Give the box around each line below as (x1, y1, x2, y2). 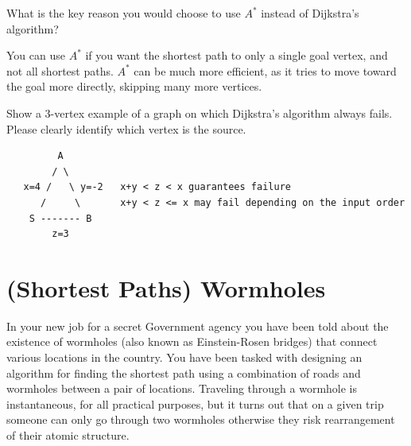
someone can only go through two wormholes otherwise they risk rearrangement (6, 411, 395, 428)
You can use (6, 47, 65, 64)
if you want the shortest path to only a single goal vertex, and (85, 47, 388, 64)
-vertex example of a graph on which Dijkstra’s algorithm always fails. (50, 104, 393, 121)
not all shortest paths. (6, 62, 114, 79)
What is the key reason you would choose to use (6, 5, 241, 21)
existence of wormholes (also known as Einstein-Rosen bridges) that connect (6, 333, 378, 350)
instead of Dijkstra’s (261, 5, 359, 21)
